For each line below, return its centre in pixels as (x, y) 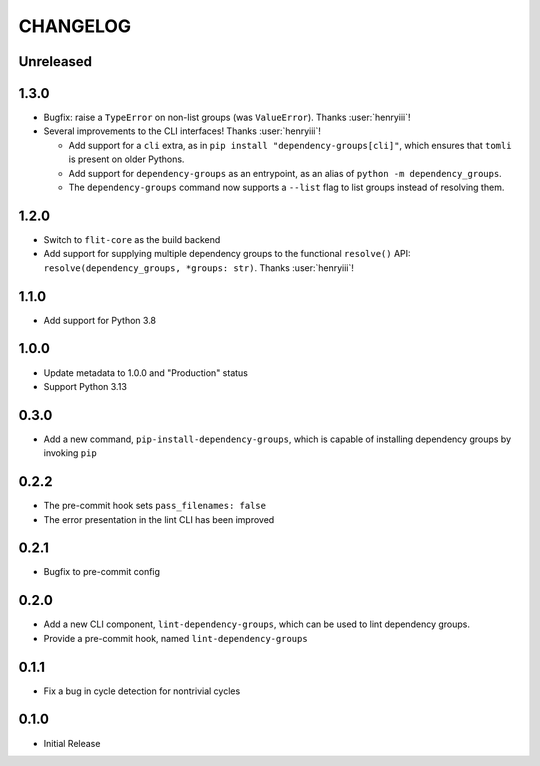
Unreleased (55, 61)
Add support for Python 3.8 (100, 320)
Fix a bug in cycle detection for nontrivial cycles (142, 691)
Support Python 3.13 (85, 386)
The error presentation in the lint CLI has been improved (159, 519)
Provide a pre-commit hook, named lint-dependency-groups (176, 638)
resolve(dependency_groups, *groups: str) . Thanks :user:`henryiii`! (199, 267)
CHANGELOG (75, 26)
